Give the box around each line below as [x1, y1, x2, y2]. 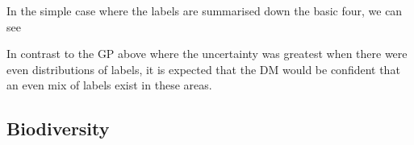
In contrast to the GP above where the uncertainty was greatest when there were [6, 45, 408, 62]
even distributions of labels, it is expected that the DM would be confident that [6, 60, 400, 77]
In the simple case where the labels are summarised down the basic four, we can [6, 2, 403, 19]
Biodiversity [6, 116, 110, 141]
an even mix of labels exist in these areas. [6, 77, 212, 93]
